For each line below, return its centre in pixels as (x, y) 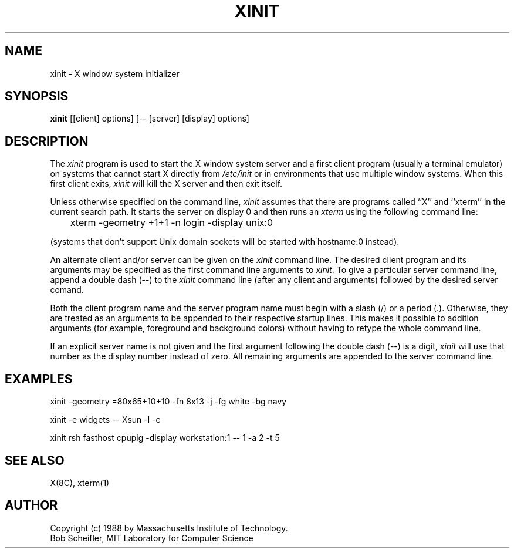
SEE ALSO (35, 460)
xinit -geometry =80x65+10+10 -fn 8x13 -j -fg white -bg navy (168, 402)
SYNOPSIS (37, 96)
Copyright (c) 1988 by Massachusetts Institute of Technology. (169, 528)
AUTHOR (31, 505)
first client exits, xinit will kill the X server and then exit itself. (166, 184)
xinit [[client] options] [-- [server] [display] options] (150, 119)
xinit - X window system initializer (115, 73)
